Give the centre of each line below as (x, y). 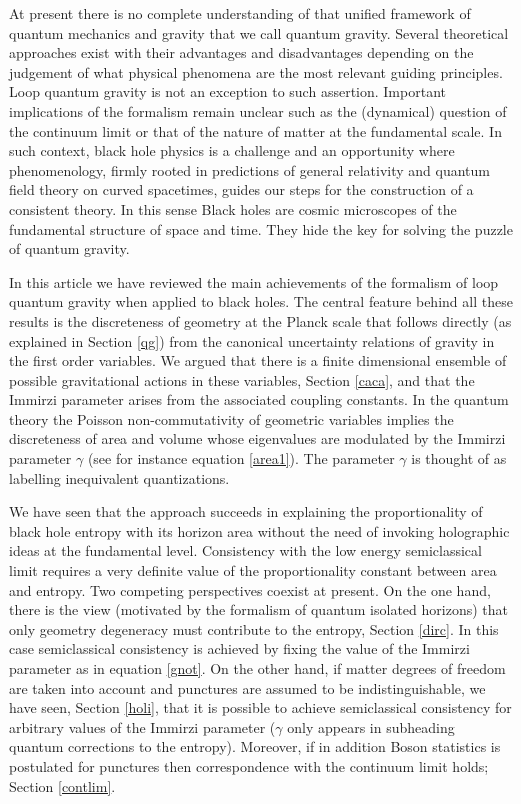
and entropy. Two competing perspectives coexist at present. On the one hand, (250, 589)
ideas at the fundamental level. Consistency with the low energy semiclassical (245, 550)
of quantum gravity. (69, 248)
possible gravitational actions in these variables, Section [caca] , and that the (242, 379)
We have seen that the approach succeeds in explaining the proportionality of (246, 511)
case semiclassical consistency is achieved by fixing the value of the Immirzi (239, 648)
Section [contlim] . (62, 785)
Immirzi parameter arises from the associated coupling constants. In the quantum (259, 399)
